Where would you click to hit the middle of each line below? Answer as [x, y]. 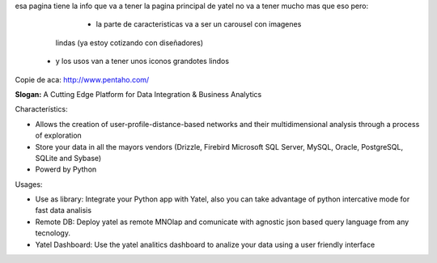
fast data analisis [64, 210]
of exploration [59, 136]
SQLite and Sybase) [68, 158]
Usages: [29, 184]
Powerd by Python [66, 169]
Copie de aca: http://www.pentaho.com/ [82, 79]
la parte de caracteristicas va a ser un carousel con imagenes [199, 24]
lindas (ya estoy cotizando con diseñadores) [129, 42]
